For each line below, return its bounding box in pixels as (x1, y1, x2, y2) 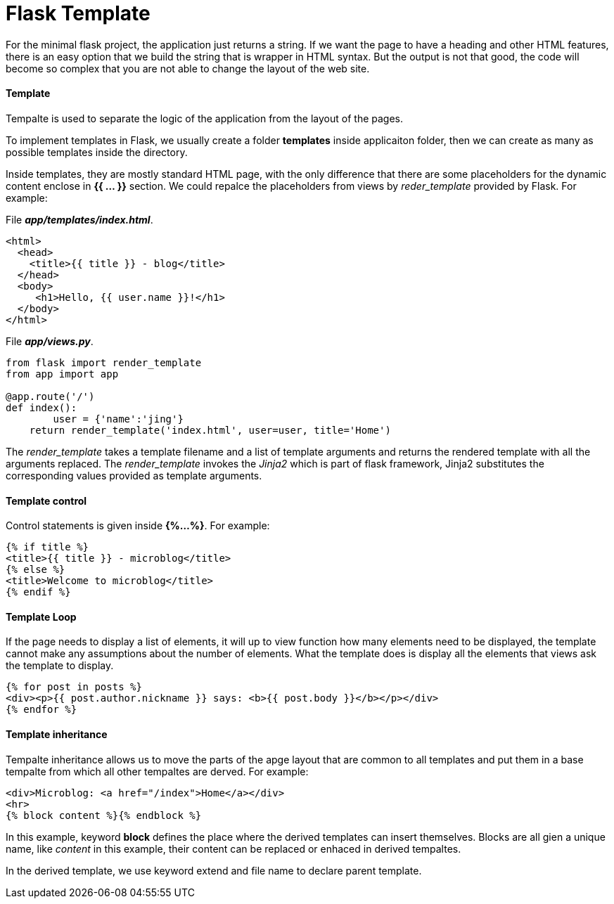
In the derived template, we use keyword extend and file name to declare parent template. (6, 864, 422, 877)
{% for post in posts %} (6, 681, 142, 693)
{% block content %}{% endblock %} (6, 809, 202, 821)
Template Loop (6, 610, 77, 623)
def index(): (6, 401, 77, 413)
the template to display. (6, 659, 114, 672)
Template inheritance (6, 728, 108, 741)
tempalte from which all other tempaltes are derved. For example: (6, 765, 309, 777)
